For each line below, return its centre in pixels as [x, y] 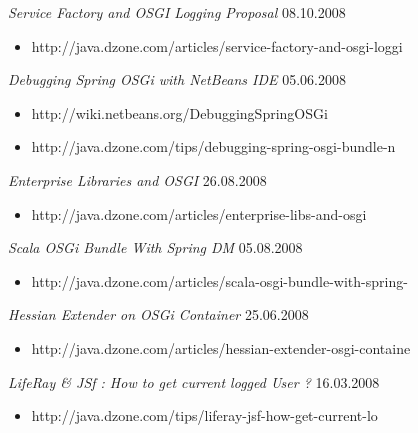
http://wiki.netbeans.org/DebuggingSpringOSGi [179, 112]
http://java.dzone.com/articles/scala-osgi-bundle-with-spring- [219, 280]
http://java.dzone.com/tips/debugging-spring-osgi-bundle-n [213, 146]
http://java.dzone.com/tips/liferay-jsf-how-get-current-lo [204, 415]
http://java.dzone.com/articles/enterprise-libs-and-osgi [199, 213]
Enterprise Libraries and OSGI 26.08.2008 [137, 179]
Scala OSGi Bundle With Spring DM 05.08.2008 [155, 247]
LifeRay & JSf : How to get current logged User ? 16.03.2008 [194, 381]
